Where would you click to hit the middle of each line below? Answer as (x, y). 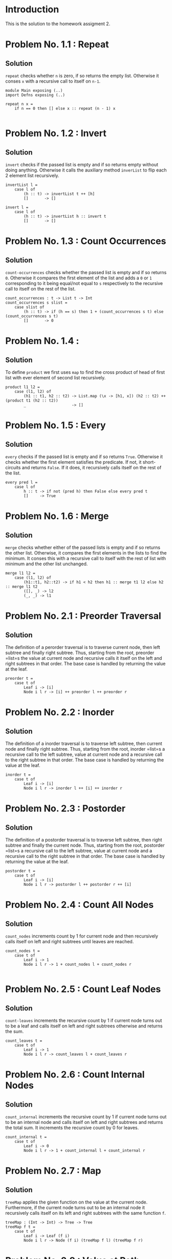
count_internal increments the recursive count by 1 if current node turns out (86, 1117)
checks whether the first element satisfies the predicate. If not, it (73, 462)
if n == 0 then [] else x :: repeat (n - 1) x (65, 108)
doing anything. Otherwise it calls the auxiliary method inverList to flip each (86, 170)
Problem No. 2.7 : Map (53, 1171)
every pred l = (21, 482)
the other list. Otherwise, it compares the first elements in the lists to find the (86, 552)
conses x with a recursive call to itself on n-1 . (53, 81)
